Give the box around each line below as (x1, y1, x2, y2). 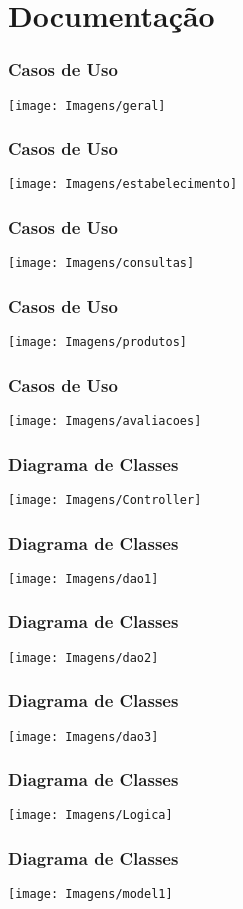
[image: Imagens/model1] (8, 887, 173, 902)
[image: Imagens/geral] (8, 98, 166, 113)
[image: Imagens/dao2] (8, 650, 159, 665)
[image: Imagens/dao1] (8, 571, 159, 586)
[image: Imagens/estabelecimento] (8, 177, 238, 192)
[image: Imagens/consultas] (8, 256, 195, 271)
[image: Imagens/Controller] (8, 492, 202, 507)
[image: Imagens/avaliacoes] (8, 414, 202, 429)
